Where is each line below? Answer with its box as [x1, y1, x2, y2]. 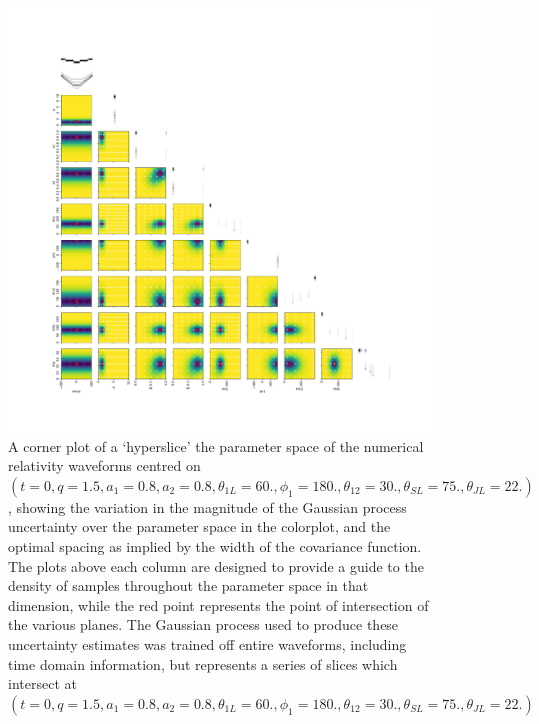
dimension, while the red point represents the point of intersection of [8, 594, 429, 615]
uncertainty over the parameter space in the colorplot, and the [8, 516, 391, 537]
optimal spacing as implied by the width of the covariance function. [8, 535, 422, 556]
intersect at [8, 673, 77, 694]
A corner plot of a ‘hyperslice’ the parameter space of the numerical [8, 435, 424, 456]
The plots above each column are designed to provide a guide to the [8, 555, 424, 576]
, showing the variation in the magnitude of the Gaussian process [8, 496, 407, 517]
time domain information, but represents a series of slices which [8, 653, 398, 674]
